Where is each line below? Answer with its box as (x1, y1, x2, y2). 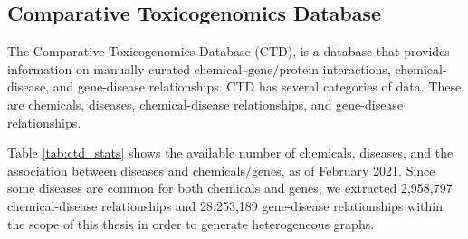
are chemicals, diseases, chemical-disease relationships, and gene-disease (7, 94, 404, 113)
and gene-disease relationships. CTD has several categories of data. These (53, 77, 462, 96)
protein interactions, (279, 59, 391, 78)
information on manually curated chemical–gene (7, 59, 273, 78)
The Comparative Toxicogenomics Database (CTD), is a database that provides (7, 42, 450, 61)
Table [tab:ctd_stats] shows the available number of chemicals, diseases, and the (7, 143, 454, 162)
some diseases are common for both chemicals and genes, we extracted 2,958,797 (7, 178, 453, 197)
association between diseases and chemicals (7, 160, 245, 179)
